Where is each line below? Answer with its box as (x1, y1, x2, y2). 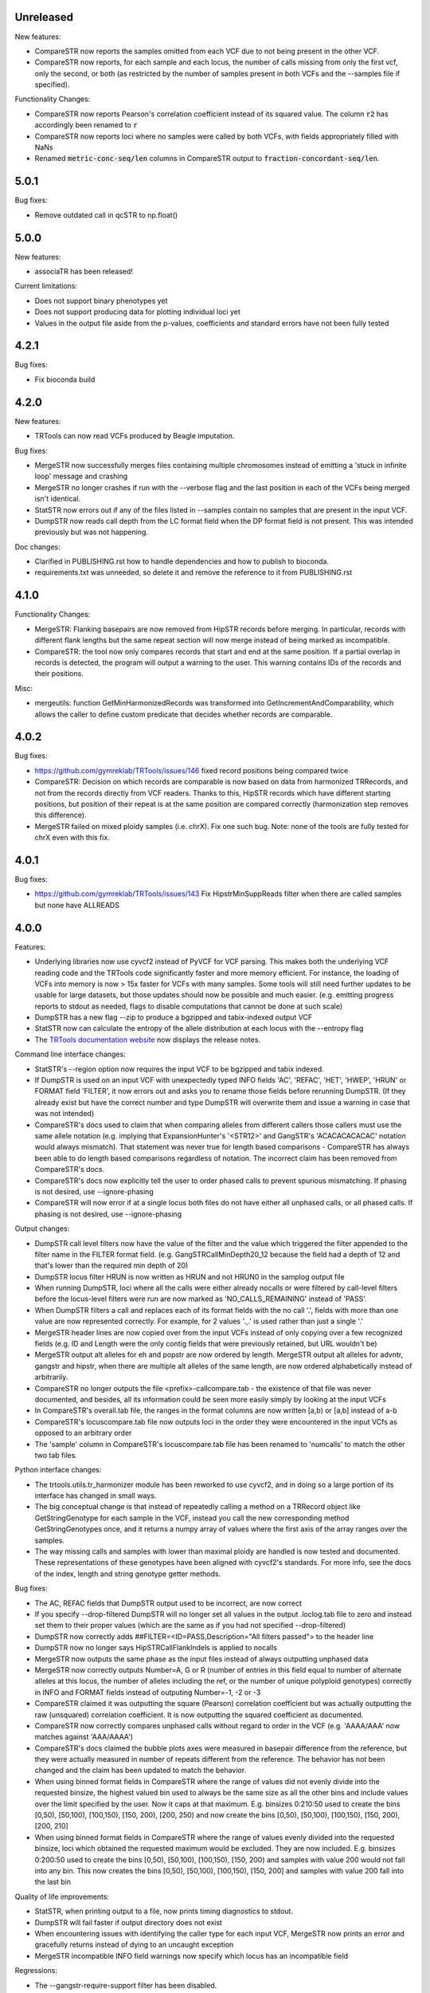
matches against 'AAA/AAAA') (34, 1732, 134, 1742)
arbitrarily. (34, 1372, 68, 1382)
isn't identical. (34, 494, 81, 504)
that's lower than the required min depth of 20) (34, 1260, 189, 1271)
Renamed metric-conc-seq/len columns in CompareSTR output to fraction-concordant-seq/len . (34, 154, 380, 163)
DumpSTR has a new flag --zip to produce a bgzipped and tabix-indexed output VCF (34, 1012, 313, 1022)
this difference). (34, 810, 87, 820)
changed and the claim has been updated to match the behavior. (34, 1766, 247, 1775)
